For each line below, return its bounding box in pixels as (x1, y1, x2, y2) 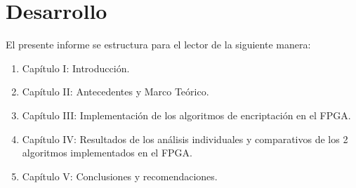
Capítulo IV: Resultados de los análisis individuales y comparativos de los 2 (22, 131, 348, 146)
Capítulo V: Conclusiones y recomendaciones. (22, 168, 218, 183)
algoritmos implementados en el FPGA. (22, 145, 192, 160)
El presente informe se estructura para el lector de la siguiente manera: (6, 37, 311, 52)
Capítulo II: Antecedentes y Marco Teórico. (22, 84, 209, 99)
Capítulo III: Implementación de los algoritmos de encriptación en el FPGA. (22, 107, 351, 122)
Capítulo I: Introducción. (22, 60, 130, 75)
